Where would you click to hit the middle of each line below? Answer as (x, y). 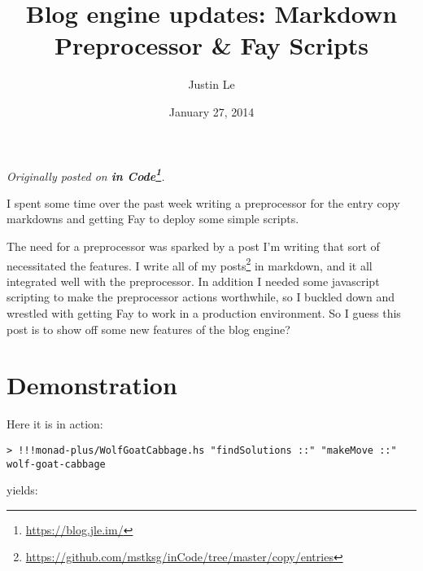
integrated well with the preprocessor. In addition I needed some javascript (193, 281)
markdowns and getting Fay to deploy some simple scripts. (153, 219)
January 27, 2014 (211, 111)
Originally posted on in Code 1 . (86, 174)
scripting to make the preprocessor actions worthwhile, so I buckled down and (201, 297)
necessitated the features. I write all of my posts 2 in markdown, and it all (190, 264)
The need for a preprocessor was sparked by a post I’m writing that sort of (193, 246)
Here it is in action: (55, 424)
